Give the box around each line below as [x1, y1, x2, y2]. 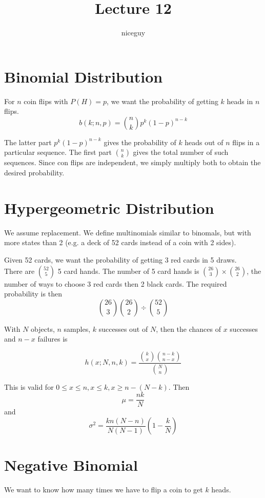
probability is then [4, 288, 62, 299]
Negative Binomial [4, 454, 138, 475]
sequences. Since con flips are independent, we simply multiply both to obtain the [4, 157, 261, 168]
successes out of [98, 323, 148, 334]
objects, [31, 323, 55, 334]
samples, [64, 323, 91, 334]
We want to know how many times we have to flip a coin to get [4, 484, 203, 495]
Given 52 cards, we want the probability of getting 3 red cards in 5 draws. [4, 254, 237, 265]
